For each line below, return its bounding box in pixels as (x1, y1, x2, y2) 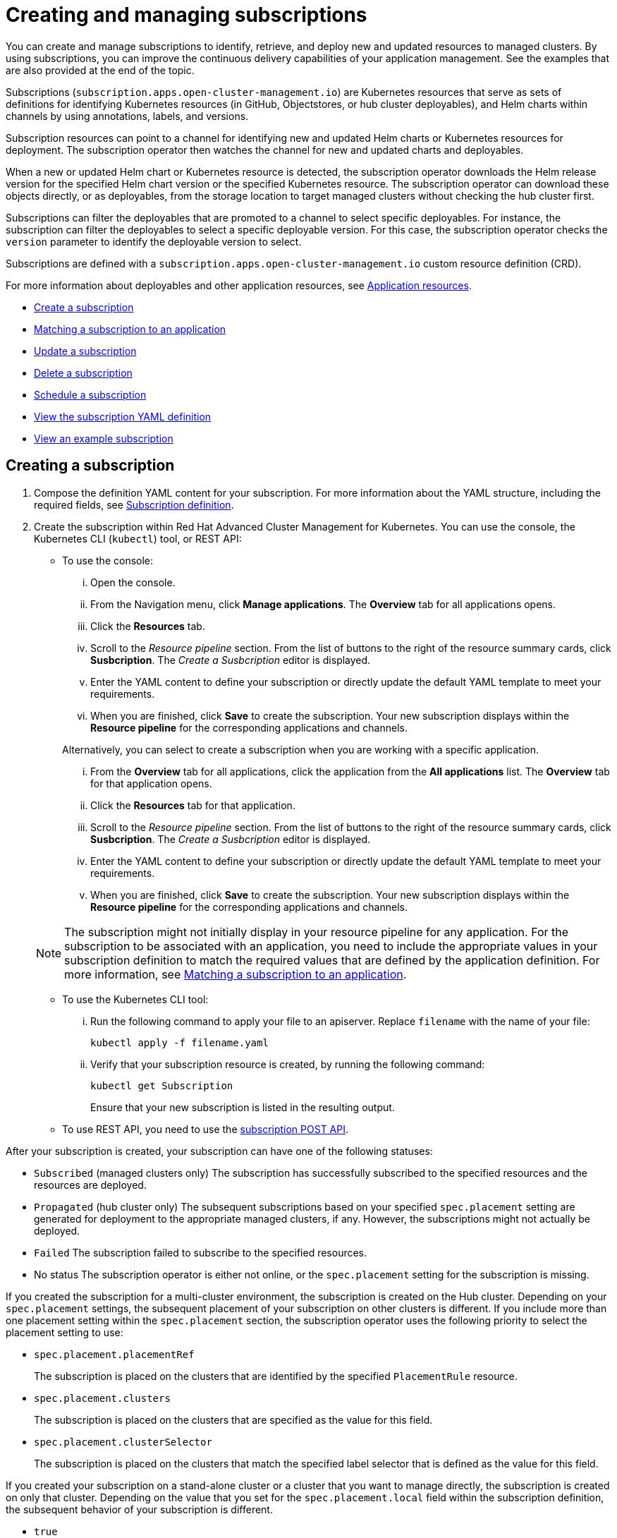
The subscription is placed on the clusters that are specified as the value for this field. (34, 1413, 433, 1426)
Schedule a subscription (34, 388, 147, 401)
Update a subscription (34, 344, 137, 357)
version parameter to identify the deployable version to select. (6, 235, 302, 248)
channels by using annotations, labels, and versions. (6, 109, 249, 122)
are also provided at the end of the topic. (6, 63, 195, 76)
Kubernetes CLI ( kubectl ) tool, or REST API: (34, 532, 242, 545)
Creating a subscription (6, 456, 175, 475)
